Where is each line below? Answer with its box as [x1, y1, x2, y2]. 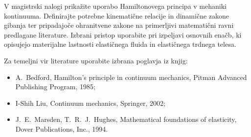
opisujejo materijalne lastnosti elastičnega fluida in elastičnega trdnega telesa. [4, 39, 236, 49]
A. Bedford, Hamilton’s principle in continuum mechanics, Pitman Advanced [15, 72, 247, 82]
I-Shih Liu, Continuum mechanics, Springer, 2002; [15, 98, 165, 108]
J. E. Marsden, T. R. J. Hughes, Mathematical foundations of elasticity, [15, 114, 237, 124]
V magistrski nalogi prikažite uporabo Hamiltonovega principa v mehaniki [4, 1, 227, 11]
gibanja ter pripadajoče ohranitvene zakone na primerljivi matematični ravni [4, 20, 234, 30]
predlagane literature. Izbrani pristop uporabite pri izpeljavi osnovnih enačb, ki [4, 29, 242, 39]
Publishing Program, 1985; [15, 81, 95, 92]
